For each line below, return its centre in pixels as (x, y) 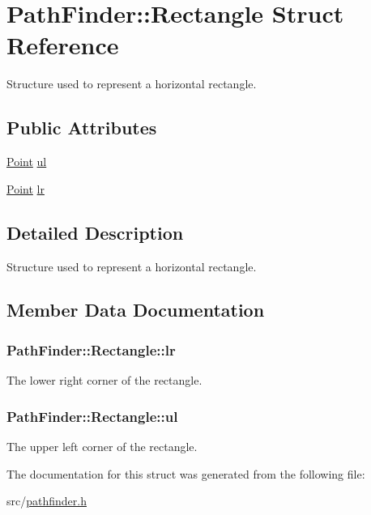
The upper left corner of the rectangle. (102, 446)
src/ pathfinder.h (47, 501)
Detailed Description (95, 232)
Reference (63, 45)
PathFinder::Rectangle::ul (92, 416)
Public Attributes (82, 128)
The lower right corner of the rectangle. (104, 380)
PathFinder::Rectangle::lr (91, 349)
